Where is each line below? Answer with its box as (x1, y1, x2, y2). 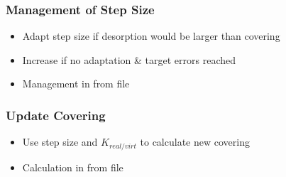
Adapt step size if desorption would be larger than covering (22, 28, 280, 43)
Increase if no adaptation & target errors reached (22, 52, 236, 67)
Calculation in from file (22, 159, 123, 174)
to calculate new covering (140, 134, 250, 149)
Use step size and (22, 134, 98, 149)
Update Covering (6, 106, 106, 124)
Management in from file (22, 76, 130, 91)
